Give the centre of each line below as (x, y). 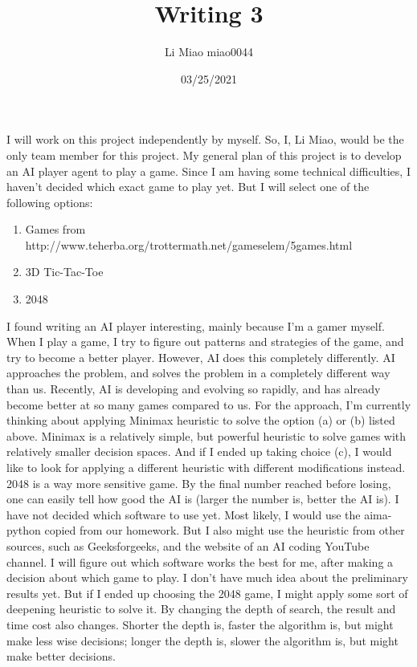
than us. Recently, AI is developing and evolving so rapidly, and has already (194, 389)
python (24, 530)
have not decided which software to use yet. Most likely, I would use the (184, 514)
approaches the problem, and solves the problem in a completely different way (198, 373)
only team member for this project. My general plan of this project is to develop (204, 155)
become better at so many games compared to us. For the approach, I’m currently (209, 404)
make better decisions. (61, 656)
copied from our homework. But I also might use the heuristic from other (225, 530)
